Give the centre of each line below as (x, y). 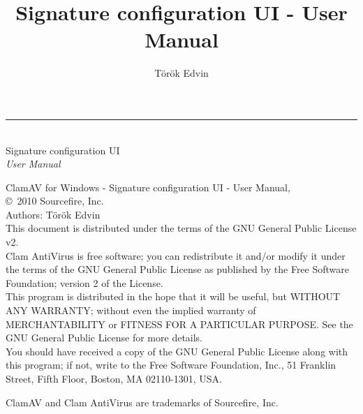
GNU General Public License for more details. (104, 338)
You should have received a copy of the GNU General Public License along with (177, 351)
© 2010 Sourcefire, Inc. (55, 201)
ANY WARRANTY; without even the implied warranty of (131, 310)
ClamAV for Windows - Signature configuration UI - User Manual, (148, 187)
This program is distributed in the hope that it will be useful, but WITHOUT (173, 296)
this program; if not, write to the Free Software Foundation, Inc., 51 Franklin (171, 365)
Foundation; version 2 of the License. (84, 282)
